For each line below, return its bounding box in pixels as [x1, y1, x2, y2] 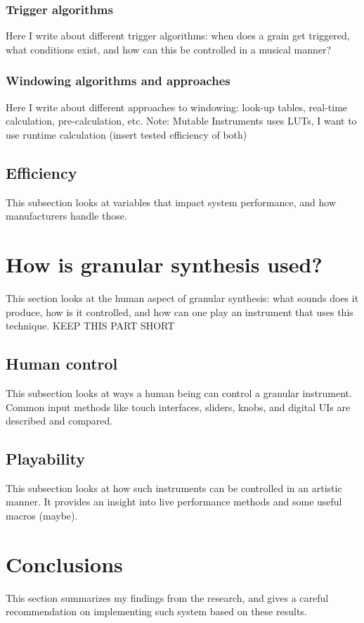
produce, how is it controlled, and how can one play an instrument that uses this [6, 304, 353, 319]
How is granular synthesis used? [6, 249, 323, 278]
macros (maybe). [6, 508, 78, 523]
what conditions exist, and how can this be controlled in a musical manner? [6, 42, 332, 56]
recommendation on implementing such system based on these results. [6, 604, 307, 619]
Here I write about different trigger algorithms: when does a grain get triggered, [6, 28, 350, 43]
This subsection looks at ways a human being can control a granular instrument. [6, 385, 352, 400]
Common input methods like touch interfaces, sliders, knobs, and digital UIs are [6, 399, 351, 414]
